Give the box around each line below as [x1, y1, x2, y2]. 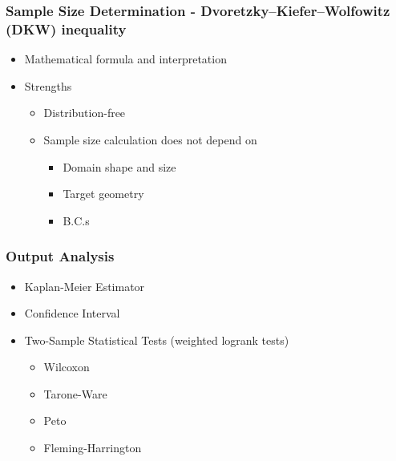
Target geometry [63, 185, 144, 202]
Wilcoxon [43, 358, 90, 375]
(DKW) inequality [6, 18, 127, 38]
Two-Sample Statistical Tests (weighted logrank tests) [24, 331, 289, 348]
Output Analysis [6, 246, 115, 266]
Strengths [24, 77, 72, 94]
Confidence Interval [24, 305, 120, 321]
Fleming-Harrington [43, 439, 142, 456]
